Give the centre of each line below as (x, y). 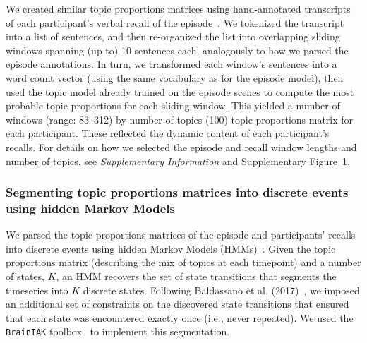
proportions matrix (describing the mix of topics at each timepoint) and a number (183, 262)
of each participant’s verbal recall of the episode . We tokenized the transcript (175, 22)
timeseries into (37, 290)
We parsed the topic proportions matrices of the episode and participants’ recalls (181, 235)
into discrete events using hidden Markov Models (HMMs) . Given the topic (171, 248)
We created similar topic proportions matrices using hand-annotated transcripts (178, 8)
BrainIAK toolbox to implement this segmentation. (118, 331)
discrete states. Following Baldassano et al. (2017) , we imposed (221, 290)
